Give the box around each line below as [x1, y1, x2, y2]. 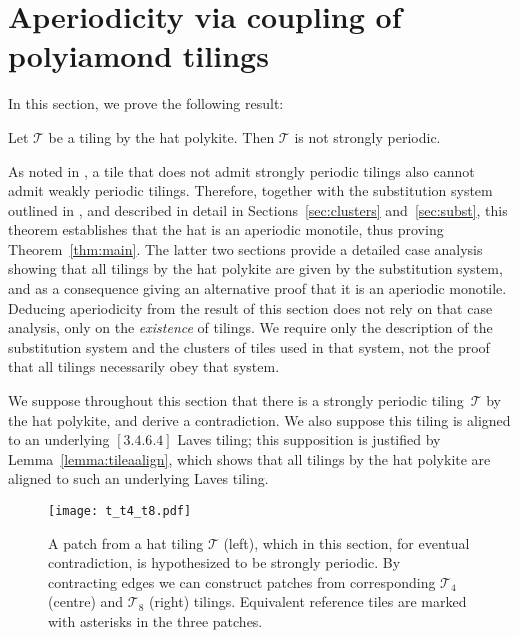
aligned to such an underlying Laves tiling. [8, 468, 269, 489]
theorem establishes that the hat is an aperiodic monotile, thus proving [8, 219, 444, 240]
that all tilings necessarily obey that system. [8, 356, 280, 377]
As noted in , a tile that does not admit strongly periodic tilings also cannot [8, 160, 475, 181]
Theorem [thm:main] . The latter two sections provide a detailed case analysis [8, 238, 483, 259]
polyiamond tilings [8, 35, 269, 76]
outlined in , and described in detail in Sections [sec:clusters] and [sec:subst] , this [8, 199, 508, 220]
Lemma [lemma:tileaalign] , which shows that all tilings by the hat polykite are [8, 448, 491, 469]
